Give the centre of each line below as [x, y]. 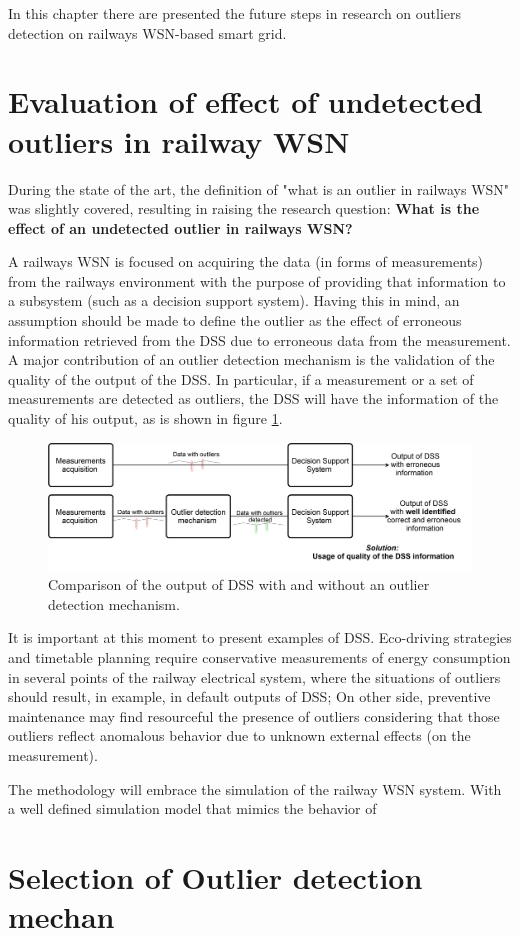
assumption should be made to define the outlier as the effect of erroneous [235, 320]
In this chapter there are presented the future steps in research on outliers [235, 13]
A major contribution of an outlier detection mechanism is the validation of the [251, 359]
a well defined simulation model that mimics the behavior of [192, 808]
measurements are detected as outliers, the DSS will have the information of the [253, 398]
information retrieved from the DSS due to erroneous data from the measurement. [259, 339]
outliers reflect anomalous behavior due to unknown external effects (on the [239, 735]
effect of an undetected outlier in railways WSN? [180, 227]
